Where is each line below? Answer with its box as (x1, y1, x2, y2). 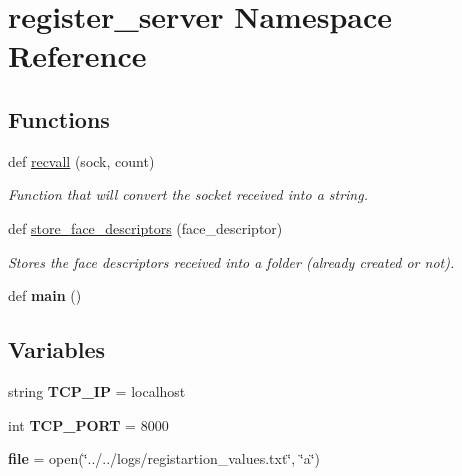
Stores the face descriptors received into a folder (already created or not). (8, 251, 455, 272)
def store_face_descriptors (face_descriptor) (8, 217, 283, 238)
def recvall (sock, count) (8, 150, 155, 171)
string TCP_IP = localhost (8, 380, 186, 401)
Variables (8, 334, 106, 365)
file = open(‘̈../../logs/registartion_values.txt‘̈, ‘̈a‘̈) (8, 448, 321, 469)
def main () (8, 285, 82, 306)
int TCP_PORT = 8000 (8, 414, 169, 435)
